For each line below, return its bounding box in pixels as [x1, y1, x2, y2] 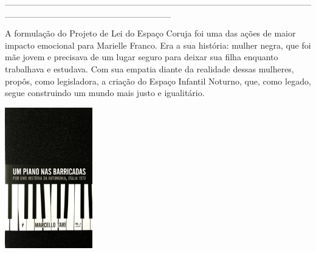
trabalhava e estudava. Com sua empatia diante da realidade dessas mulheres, [5, 62, 294, 75]
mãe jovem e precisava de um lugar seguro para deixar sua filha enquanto [5, 50, 278, 63]
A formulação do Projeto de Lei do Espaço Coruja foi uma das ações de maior [5, 27, 296, 40]
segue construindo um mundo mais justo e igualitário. [5, 86, 205, 99]
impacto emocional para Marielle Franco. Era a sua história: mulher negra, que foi [5, 38, 311, 51]
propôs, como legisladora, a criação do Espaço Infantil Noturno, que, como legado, [5, 74, 311, 87]
